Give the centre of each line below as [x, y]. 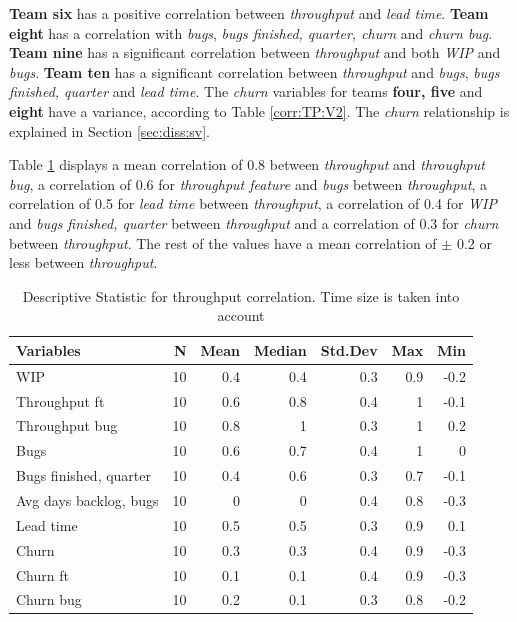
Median [280, 349]
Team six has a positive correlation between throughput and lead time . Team [249, 13]
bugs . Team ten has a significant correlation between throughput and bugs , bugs [254, 71]
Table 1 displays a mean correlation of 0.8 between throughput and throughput [247, 164]
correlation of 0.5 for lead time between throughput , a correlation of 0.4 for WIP [253, 203]
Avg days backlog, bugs [87, 499]
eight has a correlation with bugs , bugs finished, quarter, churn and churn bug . [251, 32]
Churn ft [42, 574]
